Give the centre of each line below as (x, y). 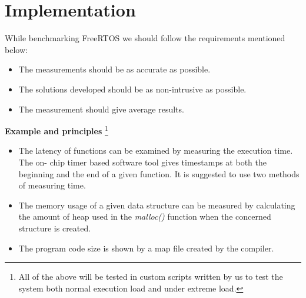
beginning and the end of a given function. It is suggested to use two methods (159, 173)
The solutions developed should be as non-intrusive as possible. (132, 89)
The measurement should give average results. (101, 109)
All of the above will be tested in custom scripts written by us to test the (151, 277)
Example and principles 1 (56, 130)
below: (16, 49)
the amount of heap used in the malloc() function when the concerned (145, 216)
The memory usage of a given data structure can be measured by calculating (157, 205)
